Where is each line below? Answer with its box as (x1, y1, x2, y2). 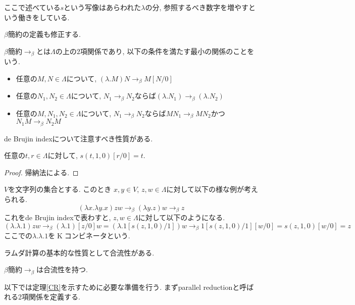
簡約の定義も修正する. (8, 29, 81, 39)
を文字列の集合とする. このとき (8, 184, 112, 194)
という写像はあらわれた (64, 2, 141, 12)
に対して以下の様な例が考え (166, 184, 259, 194)
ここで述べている (4, 2, 61, 12)
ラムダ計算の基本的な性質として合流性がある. (4, 247, 155, 258)
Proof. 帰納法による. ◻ (4, 167, 79, 177)
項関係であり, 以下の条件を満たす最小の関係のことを (80, 45, 255, 56)
